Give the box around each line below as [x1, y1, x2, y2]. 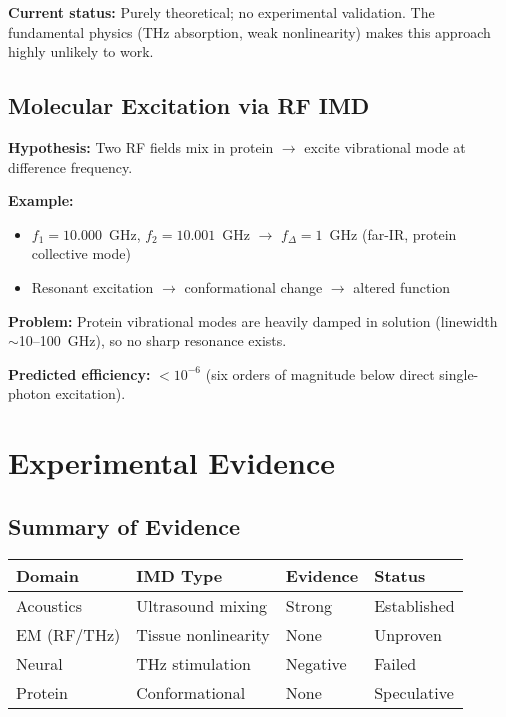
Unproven [374, 622, 442, 646]
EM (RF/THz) [16, 622, 121, 646]
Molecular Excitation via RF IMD [8, 90, 370, 121]
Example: [8, 190, 74, 211]
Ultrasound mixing [136, 593, 268, 617]
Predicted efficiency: [8, 363, 151, 384]
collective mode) [31, 243, 131, 264]
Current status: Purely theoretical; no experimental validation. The [8, 2, 435, 22]
